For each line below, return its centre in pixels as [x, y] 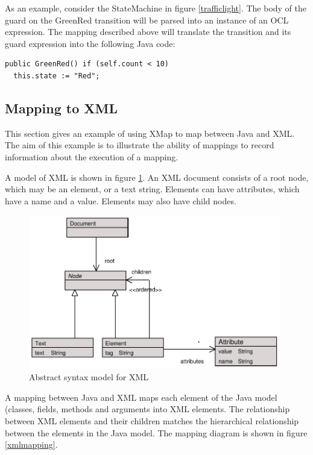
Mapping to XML [61, 108]
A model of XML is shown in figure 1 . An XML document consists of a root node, [157, 177]
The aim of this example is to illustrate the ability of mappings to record [140, 145]
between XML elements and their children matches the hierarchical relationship [152, 421]
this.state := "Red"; [57, 76]
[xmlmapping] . [31, 444]
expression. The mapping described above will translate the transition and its [148, 32]
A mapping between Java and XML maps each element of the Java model [141, 397]
